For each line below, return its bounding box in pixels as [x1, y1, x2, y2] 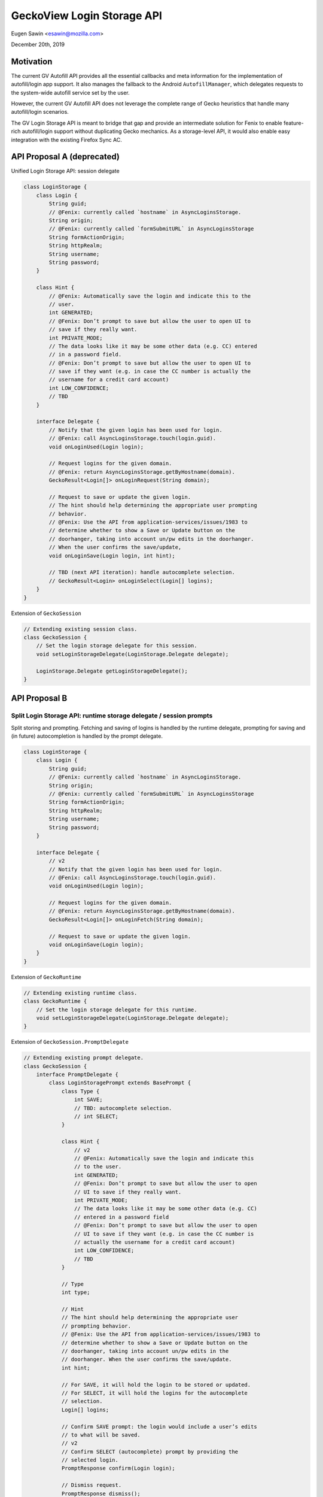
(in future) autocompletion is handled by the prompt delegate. [11, 732, 163, 740]
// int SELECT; [74, 1113, 119, 1120]
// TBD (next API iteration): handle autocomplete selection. [48, 569, 236, 576]
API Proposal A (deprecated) [11, 151, 120, 162]
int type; [61, 1289, 90, 1296]
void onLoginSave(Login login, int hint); [48, 552, 176, 559]
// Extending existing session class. [23, 626, 138, 632]
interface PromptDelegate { [36, 1071, 119, 1078]
